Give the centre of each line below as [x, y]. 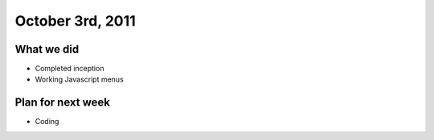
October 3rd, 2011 [75, 21]
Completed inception [70, 69]
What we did [47, 49]
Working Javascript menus [79, 79]
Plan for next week [62, 103]
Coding [47, 122]
